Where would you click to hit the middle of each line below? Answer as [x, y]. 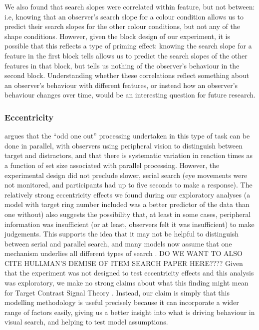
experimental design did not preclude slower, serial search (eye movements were [126, 175]
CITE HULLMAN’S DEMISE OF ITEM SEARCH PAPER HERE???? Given [124, 263]
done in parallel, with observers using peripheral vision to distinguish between [124, 145]
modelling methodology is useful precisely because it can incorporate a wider [122, 302]
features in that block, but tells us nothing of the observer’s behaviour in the [122, 65]
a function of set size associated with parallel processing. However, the [112, 165]
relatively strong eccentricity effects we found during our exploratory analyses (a [128, 194]
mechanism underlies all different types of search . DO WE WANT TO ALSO [124, 253]
